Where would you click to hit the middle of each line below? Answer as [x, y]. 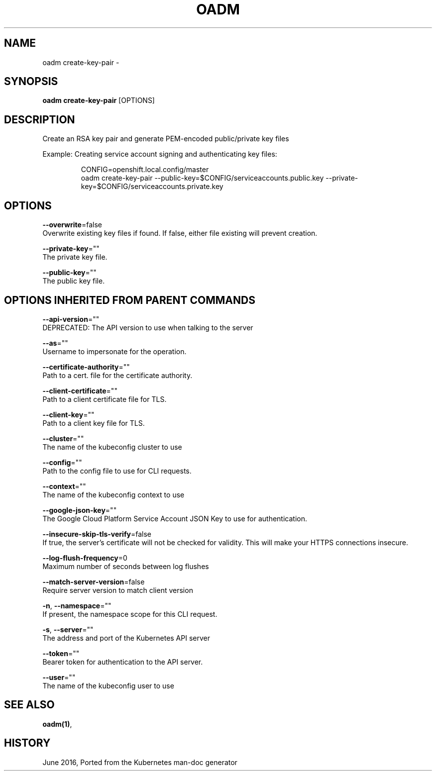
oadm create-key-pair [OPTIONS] [99, 100]
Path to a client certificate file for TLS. [105, 399]
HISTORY [27, 743]
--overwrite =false [72, 225]
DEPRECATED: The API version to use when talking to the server [148, 327]
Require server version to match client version [118, 590]
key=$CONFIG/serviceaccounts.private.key [152, 187]
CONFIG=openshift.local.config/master [145, 170]
